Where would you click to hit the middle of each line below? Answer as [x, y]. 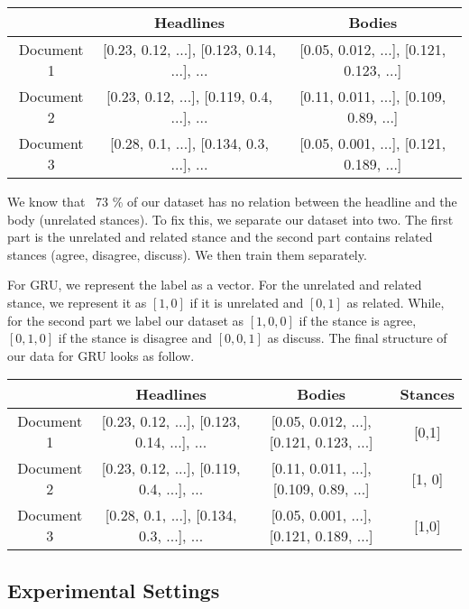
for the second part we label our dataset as [126, 320]
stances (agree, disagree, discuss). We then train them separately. [187, 254]
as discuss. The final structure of [357, 338]
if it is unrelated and [247, 302]
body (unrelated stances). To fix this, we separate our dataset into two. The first [230, 219]
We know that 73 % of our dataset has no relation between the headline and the [232, 201]
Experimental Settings [114, 590]
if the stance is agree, [358, 320]
